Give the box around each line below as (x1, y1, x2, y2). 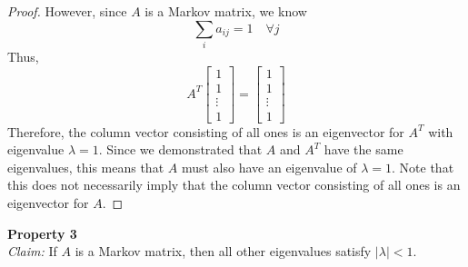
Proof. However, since (7, 2, 127, 20)
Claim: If (7, 242, 57, 261)
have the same (324, 140, 403, 159)
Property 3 (7, 223, 77, 242)
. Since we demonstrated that (98, 140, 263, 159)
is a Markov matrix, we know (144, 2, 307, 20)
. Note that (392, 157, 454, 176)
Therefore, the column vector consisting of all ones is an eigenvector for (7, 122, 404, 141)
